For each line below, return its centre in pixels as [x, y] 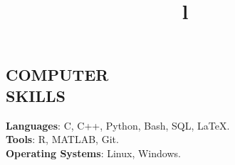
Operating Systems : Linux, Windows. [93, 153]
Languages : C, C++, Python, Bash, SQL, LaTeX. [118, 125]
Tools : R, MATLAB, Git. [62, 139]
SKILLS [36, 95]
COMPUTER [57, 75]
